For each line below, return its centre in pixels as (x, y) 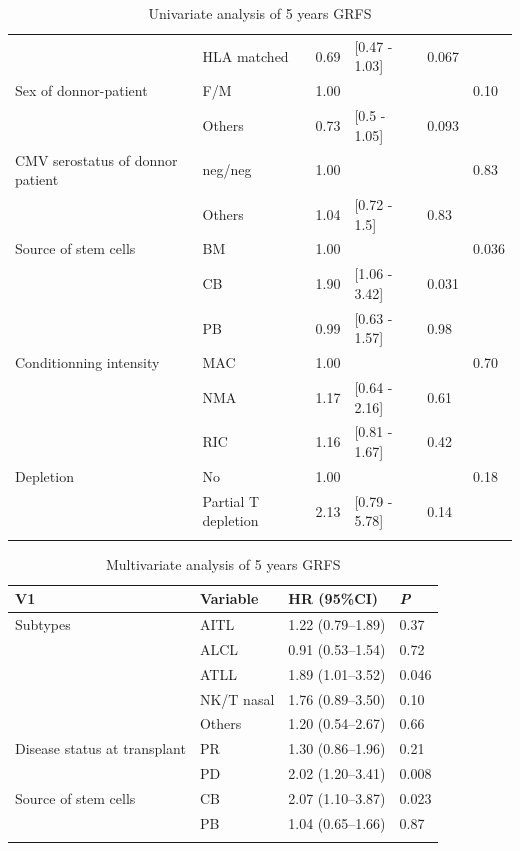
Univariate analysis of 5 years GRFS (260, 13)
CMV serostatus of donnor (96, 159)
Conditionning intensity (87, 362)
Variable (229, 598)
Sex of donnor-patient (81, 90)
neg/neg (227, 169)
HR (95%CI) (333, 598)
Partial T (231, 500)
